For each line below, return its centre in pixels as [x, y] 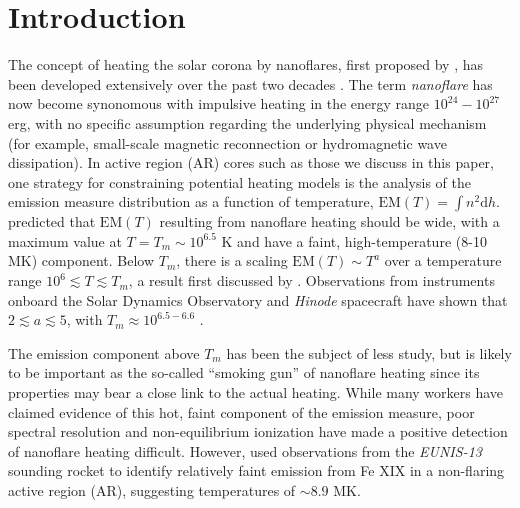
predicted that [52, 221]
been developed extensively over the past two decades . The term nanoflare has [250, 83]
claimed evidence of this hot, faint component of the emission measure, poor [241, 411]
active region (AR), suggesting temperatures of [152, 490]
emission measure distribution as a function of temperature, [191, 201]
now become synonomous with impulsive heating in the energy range [219, 103]
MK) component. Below [81, 260]
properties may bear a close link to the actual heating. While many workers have [256, 392]
